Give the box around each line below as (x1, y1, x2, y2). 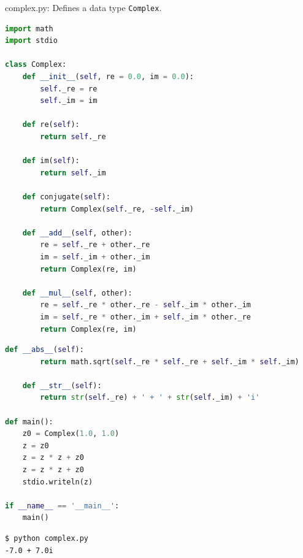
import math (5, 24, 53, 33)
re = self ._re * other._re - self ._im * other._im (40, 300, 251, 310)
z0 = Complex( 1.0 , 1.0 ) (22, 429, 120, 438)
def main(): (5, 417, 53, 426)
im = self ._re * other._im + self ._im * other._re (40, 312, 251, 321)
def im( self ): (22, 156, 80, 166)
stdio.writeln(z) (22, 477, 93, 486)
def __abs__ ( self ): (5, 345, 84, 354)
